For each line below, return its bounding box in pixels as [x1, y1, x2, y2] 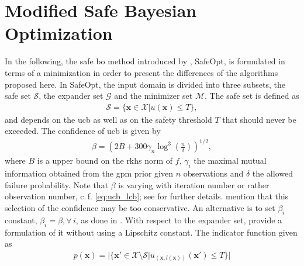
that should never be [222, 113, 296, 125]
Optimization [5, 21, 113, 45]
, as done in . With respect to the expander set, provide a [75, 213, 282, 226]
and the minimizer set [114, 89, 193, 102]
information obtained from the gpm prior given [5, 167, 173, 179]
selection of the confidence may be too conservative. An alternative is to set [5, 202, 275, 214]
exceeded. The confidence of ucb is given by [5, 125, 161, 137]
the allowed [252, 167, 293, 179]
